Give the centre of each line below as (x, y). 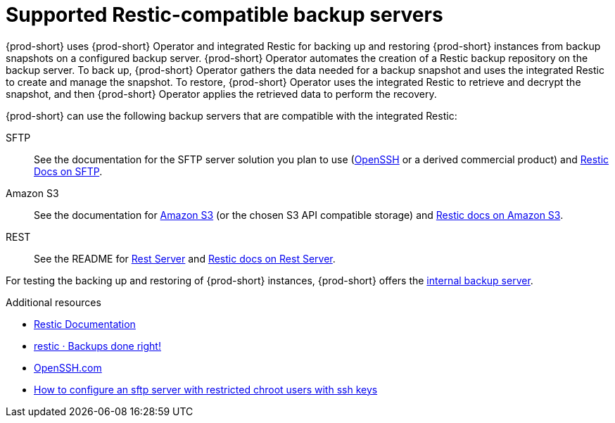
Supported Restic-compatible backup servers (224, 15)
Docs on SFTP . (68, 171)
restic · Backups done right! (97, 346)
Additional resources (53, 302)
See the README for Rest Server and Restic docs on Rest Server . (185, 258)
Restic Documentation (85, 324)
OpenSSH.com (68, 367)
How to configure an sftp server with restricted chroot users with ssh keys (206, 389)
